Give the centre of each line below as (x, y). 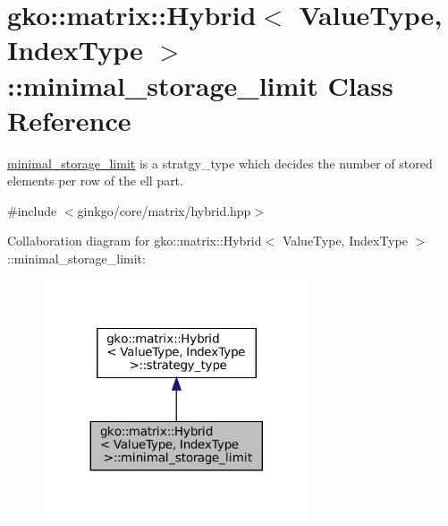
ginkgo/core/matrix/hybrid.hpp (164, 210)
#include (32, 210)
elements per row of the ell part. (95, 181)
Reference (69, 120)
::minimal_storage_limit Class (200, 85)
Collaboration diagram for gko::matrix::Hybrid (135, 241)
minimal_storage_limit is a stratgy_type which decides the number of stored (220, 163)
